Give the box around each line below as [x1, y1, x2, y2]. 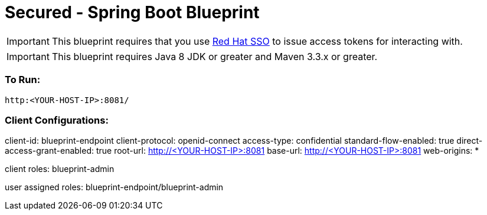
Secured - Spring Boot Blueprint [5, 2, 260, 22]
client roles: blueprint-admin [5, 164, 115, 174]
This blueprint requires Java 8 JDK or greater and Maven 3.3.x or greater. [51, 50, 378, 62]
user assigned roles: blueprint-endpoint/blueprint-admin [5, 182, 224, 193]
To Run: [5, 74, 41, 86]
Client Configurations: [5, 114, 109, 126]
